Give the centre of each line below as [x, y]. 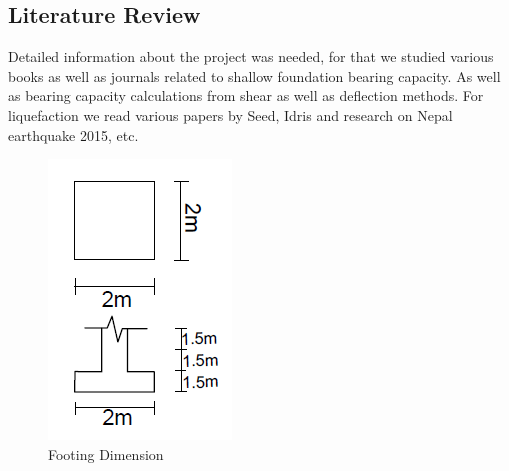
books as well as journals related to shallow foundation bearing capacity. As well [254, 75]
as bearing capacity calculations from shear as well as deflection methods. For [246, 95]
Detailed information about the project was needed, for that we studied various [251, 56]
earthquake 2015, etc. [73, 134]
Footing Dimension [106, 453]
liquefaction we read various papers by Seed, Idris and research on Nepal [230, 114]
